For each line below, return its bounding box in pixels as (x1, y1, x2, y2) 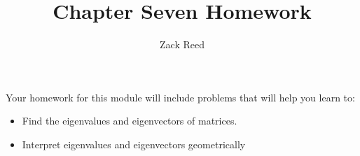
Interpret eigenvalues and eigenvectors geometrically (22, 136, 246, 151)
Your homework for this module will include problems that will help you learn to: (6, 90, 355, 104)
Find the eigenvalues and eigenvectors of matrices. (22, 113, 237, 128)
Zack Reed (160, 37, 205, 52)
